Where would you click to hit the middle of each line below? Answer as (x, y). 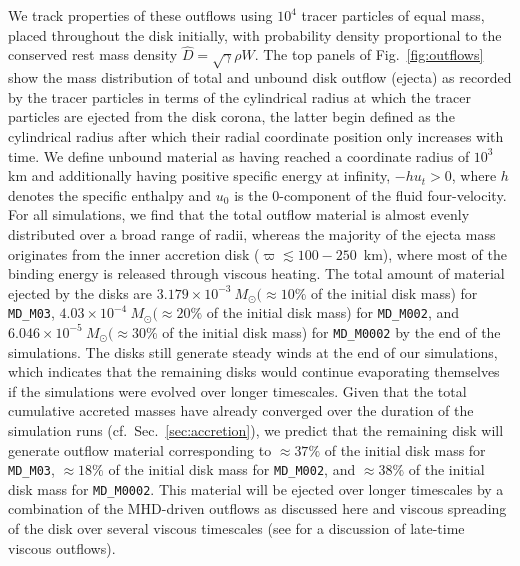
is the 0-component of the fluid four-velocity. (370, 194)
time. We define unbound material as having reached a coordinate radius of (239, 155)
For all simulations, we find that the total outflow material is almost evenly (239, 214)
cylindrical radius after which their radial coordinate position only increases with (256, 135)
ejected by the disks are (80, 292)
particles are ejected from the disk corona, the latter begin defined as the (231, 116)
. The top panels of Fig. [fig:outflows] (369, 54)
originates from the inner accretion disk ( (134, 253)
